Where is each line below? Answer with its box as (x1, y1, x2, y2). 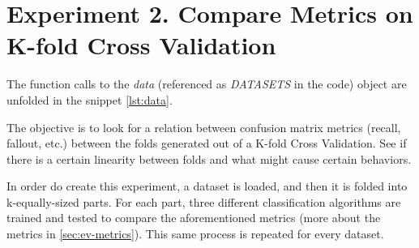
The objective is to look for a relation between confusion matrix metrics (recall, (6, 118, 401, 135)
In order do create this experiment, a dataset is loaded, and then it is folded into (6, 177, 408, 195)
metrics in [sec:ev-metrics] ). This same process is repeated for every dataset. (6, 225, 384, 242)
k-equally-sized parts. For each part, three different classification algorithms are (6, 193, 401, 210)
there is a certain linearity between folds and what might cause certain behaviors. (6, 150, 412, 167)
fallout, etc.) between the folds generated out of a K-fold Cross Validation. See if (6, 135, 407, 152)
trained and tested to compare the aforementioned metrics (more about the (6, 209, 381, 226)
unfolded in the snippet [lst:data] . (6, 91, 173, 108)
